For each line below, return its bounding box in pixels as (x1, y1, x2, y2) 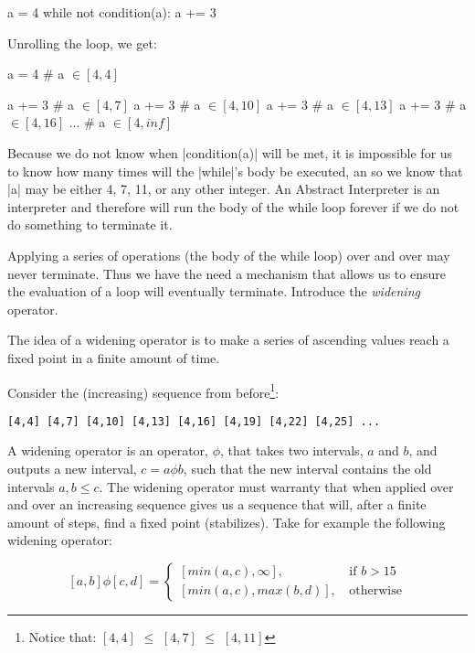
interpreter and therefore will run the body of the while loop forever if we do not (7, 197, 459, 216)
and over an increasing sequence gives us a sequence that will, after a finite (7, 495, 427, 514)
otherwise (349, 584, 402, 598)
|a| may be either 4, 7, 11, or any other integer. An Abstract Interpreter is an (7, 179, 440, 198)
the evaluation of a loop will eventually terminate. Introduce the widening (7, 282, 420, 301)
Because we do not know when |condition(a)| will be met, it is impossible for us (7, 143, 453, 162)
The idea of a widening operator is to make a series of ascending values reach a (7, 330, 449, 349)
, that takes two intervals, (220, 441, 364, 460)
